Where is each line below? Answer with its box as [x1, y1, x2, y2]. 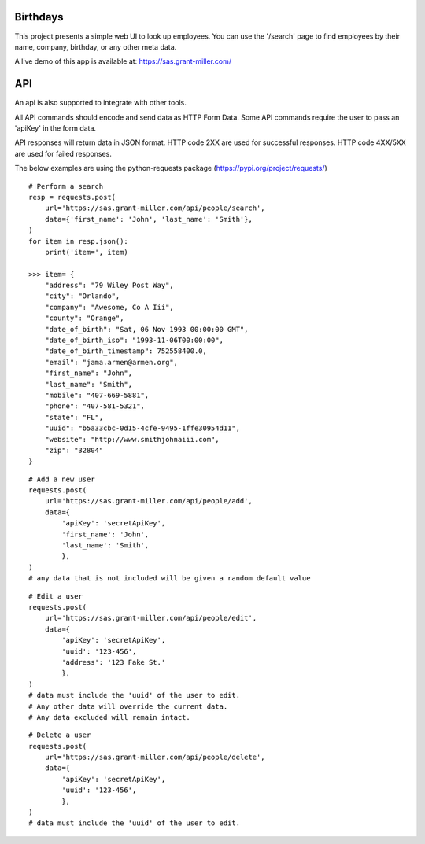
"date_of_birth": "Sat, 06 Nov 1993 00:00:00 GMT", [44, 325, 249, 334]
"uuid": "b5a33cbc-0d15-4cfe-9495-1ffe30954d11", [44, 424, 240, 433]
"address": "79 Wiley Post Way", [44, 281, 175, 290]
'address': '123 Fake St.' [61, 658, 166, 666]
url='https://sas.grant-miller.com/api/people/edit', [44, 614, 257, 623]
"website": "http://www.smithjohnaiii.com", [44, 435, 220, 444]
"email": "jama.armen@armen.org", [44, 358, 179, 367]
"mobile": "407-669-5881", [44, 390, 150, 400]
